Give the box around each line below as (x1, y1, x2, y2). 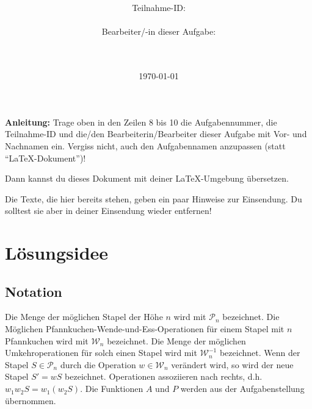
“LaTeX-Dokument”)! (5, 151, 86, 164)
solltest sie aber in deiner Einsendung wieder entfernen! (5, 204, 212, 217)
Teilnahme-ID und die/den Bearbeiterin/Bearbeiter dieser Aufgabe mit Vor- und (5, 127, 307, 140)
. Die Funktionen (80, 382, 143, 395)
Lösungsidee (5, 240, 109, 265)
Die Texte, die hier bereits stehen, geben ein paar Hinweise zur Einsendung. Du (5, 192, 302, 205)
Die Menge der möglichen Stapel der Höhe (5, 310, 163, 323)
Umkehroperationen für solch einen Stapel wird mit (5, 346, 197, 359)
